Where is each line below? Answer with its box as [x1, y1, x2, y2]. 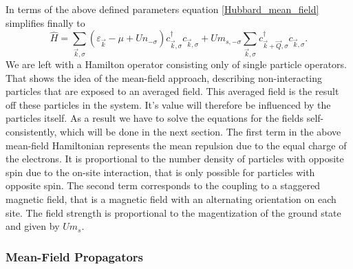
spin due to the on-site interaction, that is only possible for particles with [6, 164, 315, 179]
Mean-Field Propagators [6, 248, 144, 265]
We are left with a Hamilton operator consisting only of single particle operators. [6, 57, 347, 72]
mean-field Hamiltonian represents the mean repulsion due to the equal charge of [6, 138, 347, 152]
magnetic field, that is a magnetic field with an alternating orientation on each [6, 192, 336, 206]
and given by [6, 219, 60, 233]
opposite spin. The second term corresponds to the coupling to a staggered [6, 178, 321, 193]
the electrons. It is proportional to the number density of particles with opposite [6, 151, 344, 166]
